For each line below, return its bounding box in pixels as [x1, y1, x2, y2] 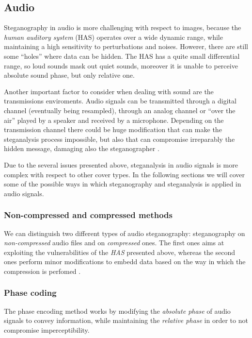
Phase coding [4, 287, 57, 299]
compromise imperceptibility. [4, 324, 90, 335]
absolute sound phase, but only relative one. [4, 70, 135, 80]
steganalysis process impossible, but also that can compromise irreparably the [4, 134, 235, 144]
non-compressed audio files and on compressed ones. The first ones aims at [4, 237, 224, 248]
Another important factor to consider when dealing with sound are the [4, 86, 214, 96]
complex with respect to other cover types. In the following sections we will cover [4, 169, 245, 179]
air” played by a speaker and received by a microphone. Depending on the [4, 115, 224, 125]
